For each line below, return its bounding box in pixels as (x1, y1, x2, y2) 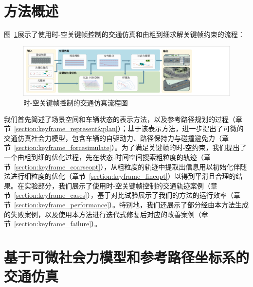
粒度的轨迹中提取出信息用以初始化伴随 (124, 161, 247, 171)
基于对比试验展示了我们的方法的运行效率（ (97, 190, 234, 200)
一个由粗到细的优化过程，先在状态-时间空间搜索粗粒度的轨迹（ (4, 152, 204, 162)
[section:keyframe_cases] (14, 190, 87, 200)
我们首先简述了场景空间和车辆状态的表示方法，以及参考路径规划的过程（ (4, 114, 235, 124)
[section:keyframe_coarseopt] (14, 161, 101, 171)
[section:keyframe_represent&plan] (14, 123, 118, 134)
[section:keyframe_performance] (14, 199, 109, 209)
